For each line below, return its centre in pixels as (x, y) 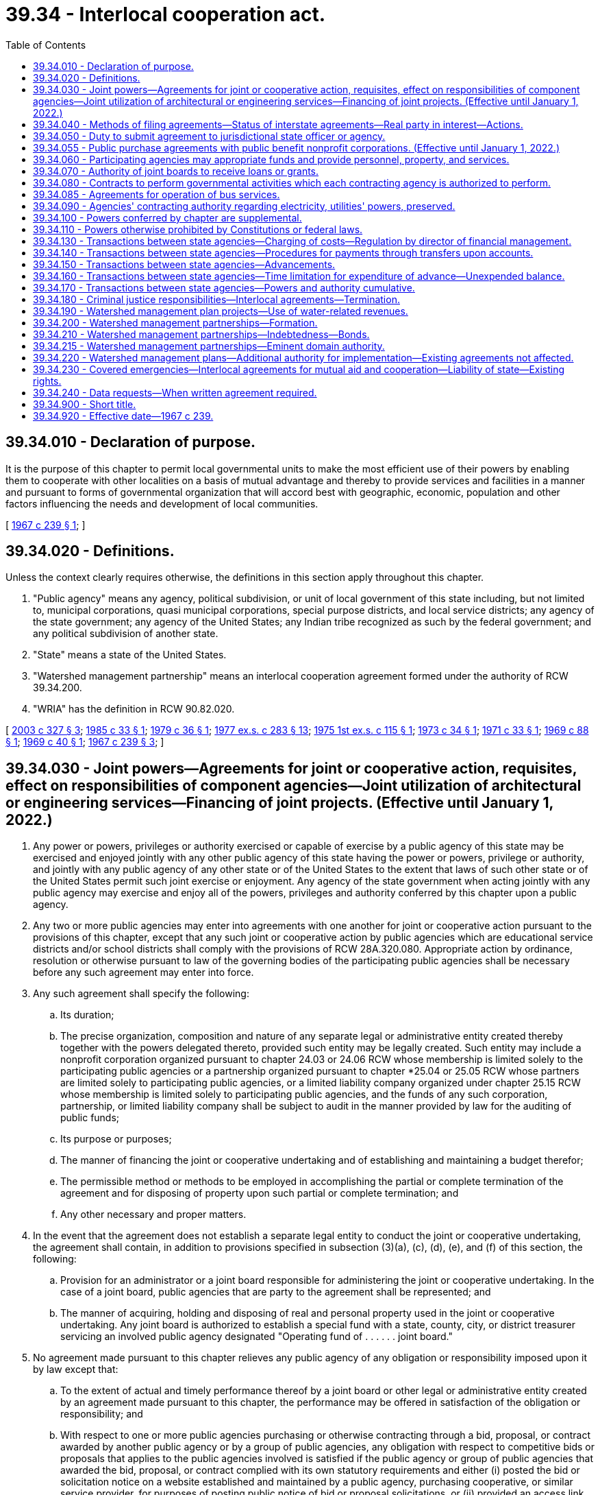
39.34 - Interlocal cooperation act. (166, 14)
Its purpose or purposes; (116, 1139)
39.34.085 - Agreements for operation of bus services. (157, 194)
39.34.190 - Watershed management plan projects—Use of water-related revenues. (221, 311)
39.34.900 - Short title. (85, 404)
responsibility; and (102, 1414)
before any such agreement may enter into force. (143, 972)
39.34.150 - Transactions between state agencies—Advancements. (184, 264)
